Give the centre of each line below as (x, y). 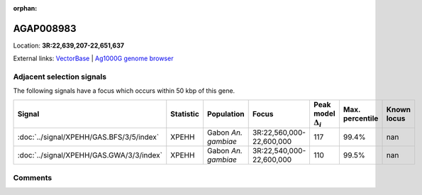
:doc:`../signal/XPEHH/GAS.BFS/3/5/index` (88, 137)
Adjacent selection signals (60, 77)
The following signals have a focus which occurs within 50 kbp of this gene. (124, 91)
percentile (361, 118)
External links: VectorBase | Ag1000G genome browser (93, 58)
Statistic (185, 114)
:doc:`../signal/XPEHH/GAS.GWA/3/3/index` (90, 155)
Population (226, 114)
